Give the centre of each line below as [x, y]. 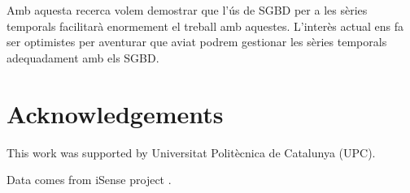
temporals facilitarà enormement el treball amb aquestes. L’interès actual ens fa [205, 26]
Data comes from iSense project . [89, 180]
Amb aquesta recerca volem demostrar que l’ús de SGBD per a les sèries [187, 10]
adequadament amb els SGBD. [83, 57]
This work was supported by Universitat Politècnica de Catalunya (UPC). [191, 152]
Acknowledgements [115, 113]
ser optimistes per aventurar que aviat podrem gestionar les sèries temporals [197, 42]
